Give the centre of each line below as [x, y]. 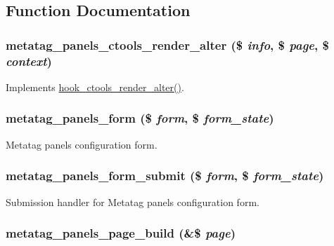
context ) [29, 61]
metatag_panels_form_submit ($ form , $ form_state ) [165, 176]
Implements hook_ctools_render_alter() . [95, 87]
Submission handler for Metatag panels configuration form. [133, 201]
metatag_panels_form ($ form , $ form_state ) [140, 118]
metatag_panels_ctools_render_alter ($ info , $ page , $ [167, 45]
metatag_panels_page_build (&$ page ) [121, 233]
